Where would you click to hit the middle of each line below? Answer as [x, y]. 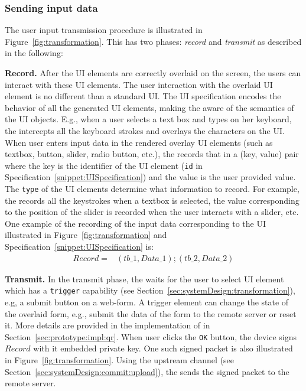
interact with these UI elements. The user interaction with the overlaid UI [139, 84]
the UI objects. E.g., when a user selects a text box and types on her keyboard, [148, 119]
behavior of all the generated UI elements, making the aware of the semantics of [149, 107]
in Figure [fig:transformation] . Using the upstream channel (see [120, 359]
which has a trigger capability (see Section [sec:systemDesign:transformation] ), [150, 290]
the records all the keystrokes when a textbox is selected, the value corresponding [152, 200]
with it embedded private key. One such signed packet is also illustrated [163, 348]
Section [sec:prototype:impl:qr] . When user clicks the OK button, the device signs [151, 336]
